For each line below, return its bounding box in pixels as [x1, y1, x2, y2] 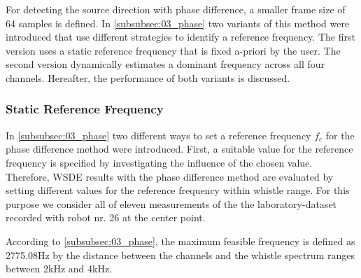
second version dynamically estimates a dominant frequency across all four [6, 57, 325, 71]
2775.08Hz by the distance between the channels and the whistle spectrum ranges [6, 247, 355, 262]
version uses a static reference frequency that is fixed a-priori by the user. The [6, 43, 341, 57]
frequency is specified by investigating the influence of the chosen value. [6, 155, 313, 169]
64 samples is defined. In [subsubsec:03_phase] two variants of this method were [6, 15, 350, 30]
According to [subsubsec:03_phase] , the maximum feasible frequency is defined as [6, 233, 355, 248]
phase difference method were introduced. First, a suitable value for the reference [6, 141, 353, 156]
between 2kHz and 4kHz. [6, 261, 113, 276]
